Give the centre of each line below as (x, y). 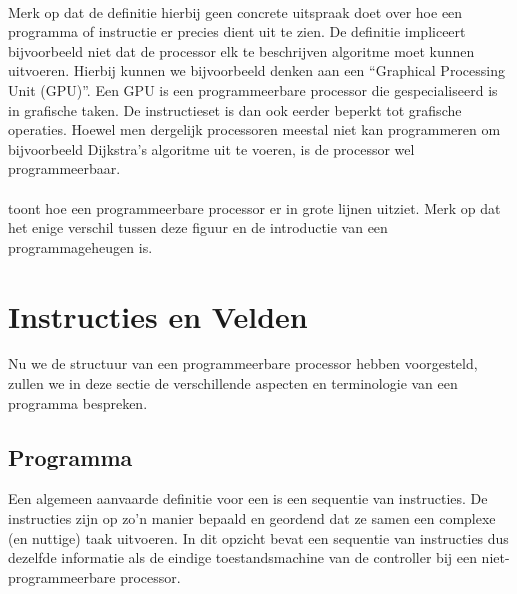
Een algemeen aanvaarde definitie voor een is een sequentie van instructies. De (248, 498)
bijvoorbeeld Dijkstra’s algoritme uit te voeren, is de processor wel (211, 148)
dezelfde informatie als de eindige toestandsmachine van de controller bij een (242, 557)
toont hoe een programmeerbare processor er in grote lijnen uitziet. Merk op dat (254, 207)
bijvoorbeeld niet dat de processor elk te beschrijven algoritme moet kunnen (241, 50)
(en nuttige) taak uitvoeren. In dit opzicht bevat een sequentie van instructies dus (258, 537)
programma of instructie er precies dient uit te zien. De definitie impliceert (237, 31)
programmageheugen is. (80, 246)
